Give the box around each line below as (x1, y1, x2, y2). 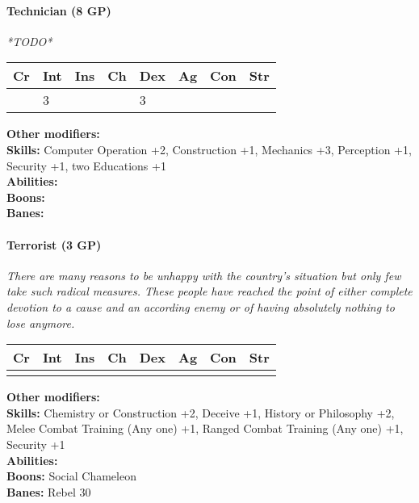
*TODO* (6, 32, 52, 49)
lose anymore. (6, 314, 75, 331)
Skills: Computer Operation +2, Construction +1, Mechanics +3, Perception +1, (6, 140, 412, 157)
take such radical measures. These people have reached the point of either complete (6, 283, 413, 300)
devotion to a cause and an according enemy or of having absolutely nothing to (6, 298, 395, 315)
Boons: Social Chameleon (6, 467, 136, 484)
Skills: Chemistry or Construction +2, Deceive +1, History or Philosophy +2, (6, 404, 395, 421)
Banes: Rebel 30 (6, 483, 91, 500)
